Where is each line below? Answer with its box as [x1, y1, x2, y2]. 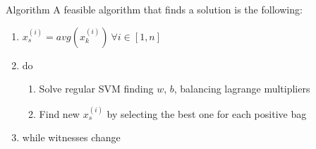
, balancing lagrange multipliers [174, 81, 310, 96]
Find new [39, 106, 80, 121]
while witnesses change [22, 130, 121, 145]
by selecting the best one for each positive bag [107, 106, 307, 121]
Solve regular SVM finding [39, 81, 154, 96]
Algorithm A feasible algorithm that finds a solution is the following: [6, 2, 303, 16]
